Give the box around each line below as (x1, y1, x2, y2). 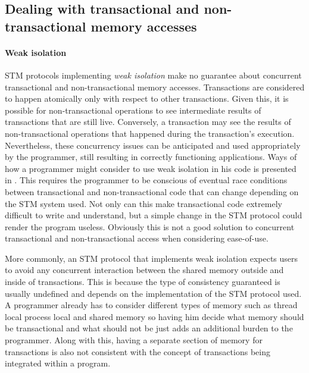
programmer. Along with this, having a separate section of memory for (5, 334, 263, 346)
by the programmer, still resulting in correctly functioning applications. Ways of (5, 151, 297, 163)
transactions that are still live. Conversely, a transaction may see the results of (5, 115, 291, 128)
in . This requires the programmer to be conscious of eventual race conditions (5, 174, 288, 186)
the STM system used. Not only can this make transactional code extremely (5, 197, 282, 209)
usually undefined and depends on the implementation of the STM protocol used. (5, 287, 302, 299)
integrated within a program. (5, 357, 111, 369)
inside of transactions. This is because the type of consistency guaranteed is (5, 275, 280, 288)
